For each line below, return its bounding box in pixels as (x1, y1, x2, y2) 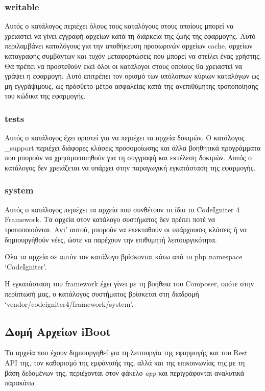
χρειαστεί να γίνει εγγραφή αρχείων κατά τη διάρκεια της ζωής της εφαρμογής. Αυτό (5, 30, 256, 41)
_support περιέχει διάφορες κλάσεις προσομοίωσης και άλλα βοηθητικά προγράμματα (5, 142, 261, 153)
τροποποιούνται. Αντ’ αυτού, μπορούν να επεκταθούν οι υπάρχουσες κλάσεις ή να (5, 224, 247, 234)
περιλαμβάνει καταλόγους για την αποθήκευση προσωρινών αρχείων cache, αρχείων (5, 40, 253, 51)
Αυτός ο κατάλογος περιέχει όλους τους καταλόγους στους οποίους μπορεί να (5, 20, 234, 31)
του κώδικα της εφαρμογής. (5, 90, 86, 101)
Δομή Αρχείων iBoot (5, 323, 111, 339)
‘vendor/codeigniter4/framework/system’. (5, 298, 134, 309)
